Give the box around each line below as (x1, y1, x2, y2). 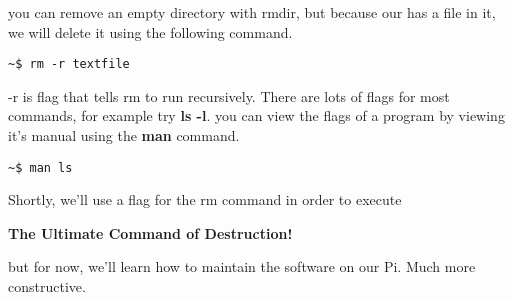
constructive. (8, 276, 86, 297)
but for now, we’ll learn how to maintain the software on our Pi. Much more (8, 256, 476, 277)
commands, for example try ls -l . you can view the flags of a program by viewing (8, 105, 505, 126)
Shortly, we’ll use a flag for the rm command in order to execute (8, 189, 402, 210)
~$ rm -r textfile (8, 57, 130, 72)
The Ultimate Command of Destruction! (8, 222, 293, 243)
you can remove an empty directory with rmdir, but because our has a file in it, (8, 2, 496, 22)
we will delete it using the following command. (8, 21, 293, 42)
